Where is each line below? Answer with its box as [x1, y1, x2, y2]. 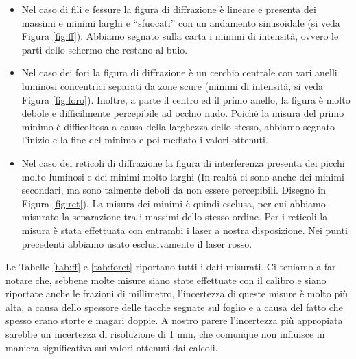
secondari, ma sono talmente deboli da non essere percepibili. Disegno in [21, 183, 327, 197]
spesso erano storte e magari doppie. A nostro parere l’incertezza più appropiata [5, 313, 343, 327]
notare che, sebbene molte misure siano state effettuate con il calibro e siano [5, 273, 327, 287]
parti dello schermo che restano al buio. [21, 42, 188, 56]
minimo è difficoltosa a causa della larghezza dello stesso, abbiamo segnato [21, 119, 335, 133]
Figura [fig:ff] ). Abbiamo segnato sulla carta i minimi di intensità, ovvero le [21, 29, 339, 43]
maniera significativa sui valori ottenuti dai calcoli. [5, 340, 218, 354]
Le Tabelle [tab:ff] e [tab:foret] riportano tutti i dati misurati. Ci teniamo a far [5, 259, 336, 274]
